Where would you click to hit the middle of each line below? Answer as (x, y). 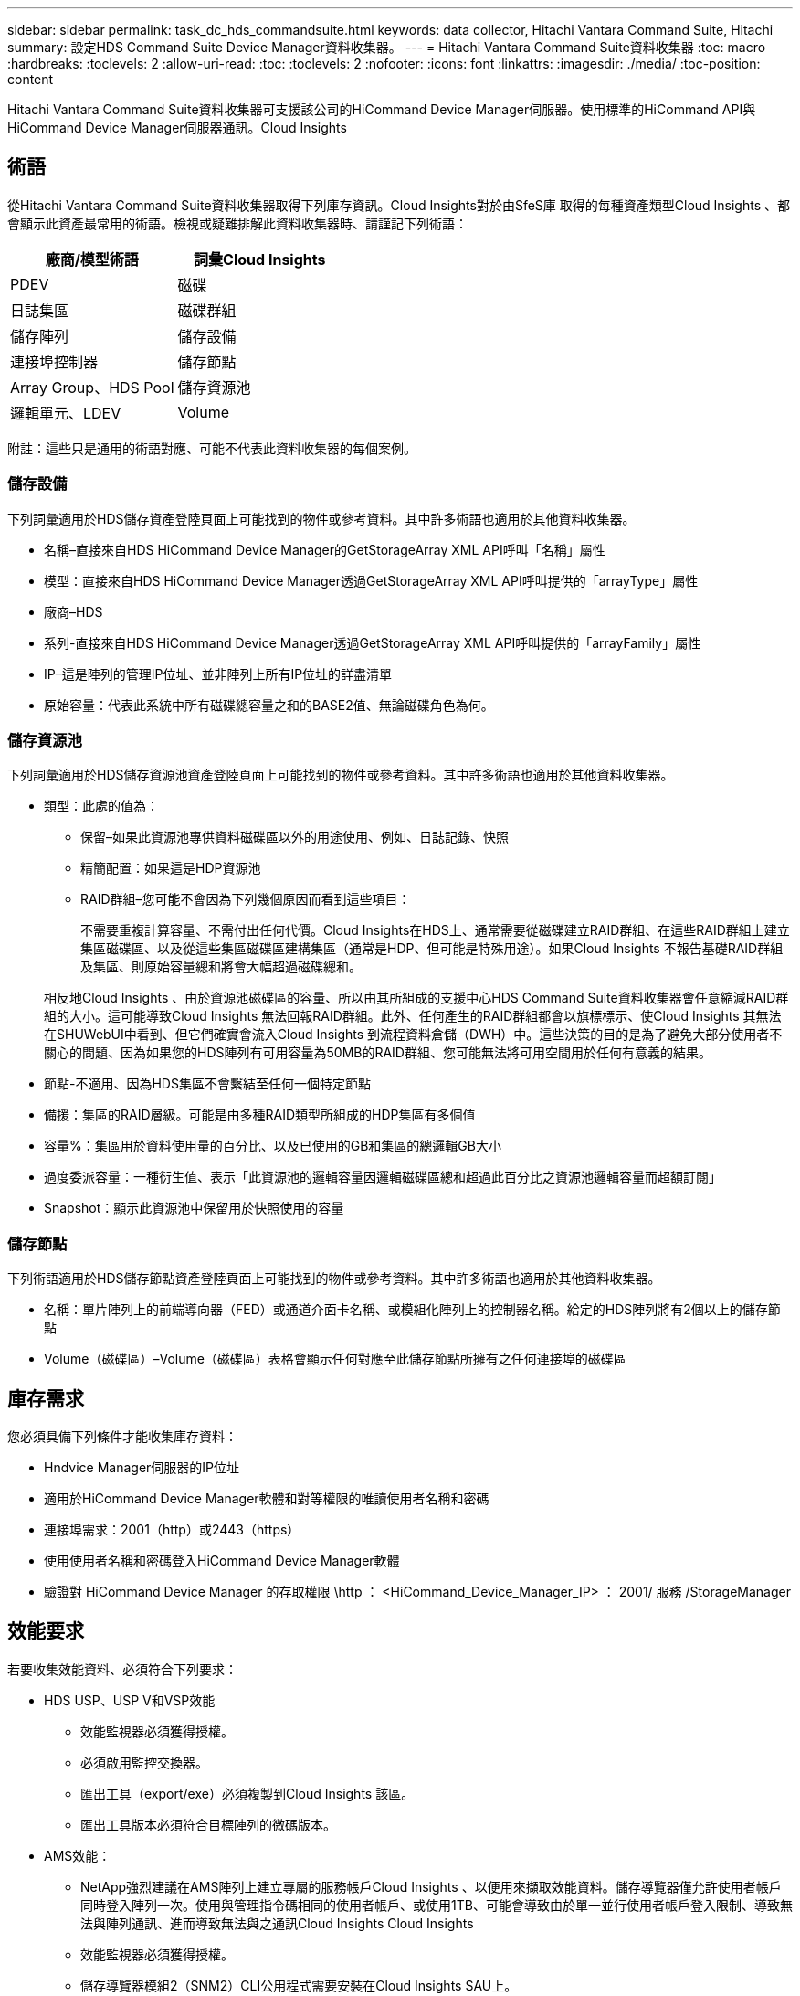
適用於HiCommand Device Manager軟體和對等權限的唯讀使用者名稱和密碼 (267, 1498)
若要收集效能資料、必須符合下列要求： (122, 1669)
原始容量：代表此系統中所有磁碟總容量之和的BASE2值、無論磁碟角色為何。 (269, 705)
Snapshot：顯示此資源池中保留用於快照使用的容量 (194, 1208)
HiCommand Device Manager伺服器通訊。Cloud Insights (177, 127)
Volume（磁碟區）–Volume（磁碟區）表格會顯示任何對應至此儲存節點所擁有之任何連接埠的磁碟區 (335, 1359)
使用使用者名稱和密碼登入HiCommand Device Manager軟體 (222, 1560)
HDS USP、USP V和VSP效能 (130, 1700)
